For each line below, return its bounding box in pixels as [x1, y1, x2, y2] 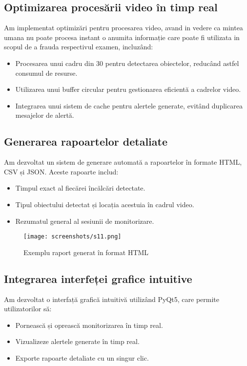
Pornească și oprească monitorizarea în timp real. [15, 320, 163, 330]
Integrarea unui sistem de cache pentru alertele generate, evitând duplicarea [15, 100, 243, 110]
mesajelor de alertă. [15, 110, 74, 120]
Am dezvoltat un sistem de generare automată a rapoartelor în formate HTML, [4, 157, 242, 167]
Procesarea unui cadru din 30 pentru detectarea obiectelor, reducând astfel [15, 58, 239, 68]
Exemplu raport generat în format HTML [23, 247, 149, 257]
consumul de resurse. [15, 67, 78, 78]
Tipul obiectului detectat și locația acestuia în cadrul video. [15, 199, 194, 209]
